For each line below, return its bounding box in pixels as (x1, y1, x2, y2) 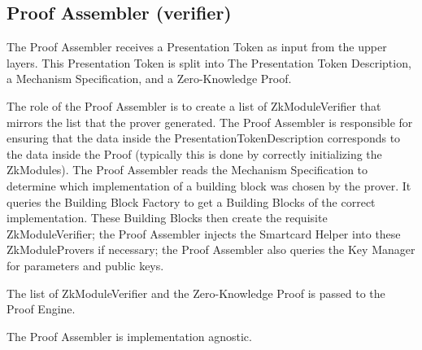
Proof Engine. (7, 300, 76, 317)
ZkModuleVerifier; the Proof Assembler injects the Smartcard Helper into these (7, 225, 401, 242)
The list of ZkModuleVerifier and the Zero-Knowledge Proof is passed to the (7, 284, 385, 301)
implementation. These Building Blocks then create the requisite (7, 209, 328, 226)
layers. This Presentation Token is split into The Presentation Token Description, (7, 54, 411, 71)
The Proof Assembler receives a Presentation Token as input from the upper (7, 38, 387, 55)
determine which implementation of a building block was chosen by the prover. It (7, 177, 411, 194)
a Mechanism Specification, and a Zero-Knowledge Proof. (7, 70, 292, 87)
